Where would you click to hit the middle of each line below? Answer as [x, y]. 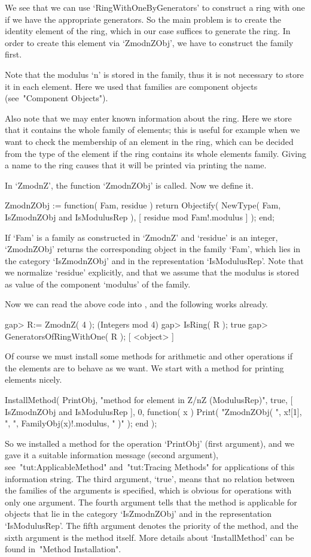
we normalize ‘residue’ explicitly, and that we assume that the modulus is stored [152, 272]
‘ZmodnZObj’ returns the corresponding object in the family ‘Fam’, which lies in [153, 249]
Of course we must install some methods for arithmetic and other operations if [149, 356]
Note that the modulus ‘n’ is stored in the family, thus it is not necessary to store [154, 74]
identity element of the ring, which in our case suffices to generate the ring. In [148, 31]
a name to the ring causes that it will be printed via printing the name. [136, 165]
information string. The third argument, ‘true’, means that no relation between [150, 478]
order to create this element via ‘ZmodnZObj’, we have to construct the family [149, 42]
